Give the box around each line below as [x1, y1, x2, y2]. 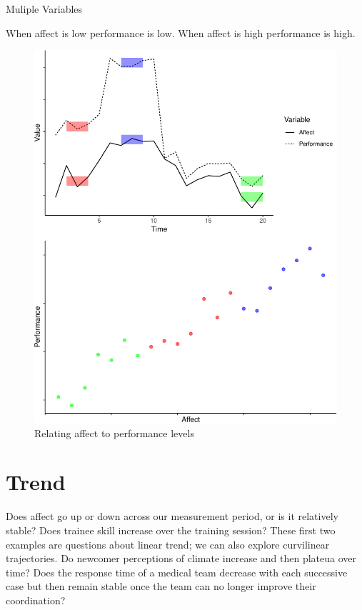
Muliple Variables [6, 1, 83, 16]
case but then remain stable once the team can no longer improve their [6, 579, 316, 594]
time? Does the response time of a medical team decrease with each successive [6, 564, 348, 579]
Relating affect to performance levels [34, 425, 194, 440]
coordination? [6, 592, 66, 607]
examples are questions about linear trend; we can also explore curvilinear [6, 536, 330, 551]
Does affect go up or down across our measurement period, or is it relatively [6, 509, 338, 524]
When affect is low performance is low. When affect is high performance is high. [6, 25, 356, 40]
